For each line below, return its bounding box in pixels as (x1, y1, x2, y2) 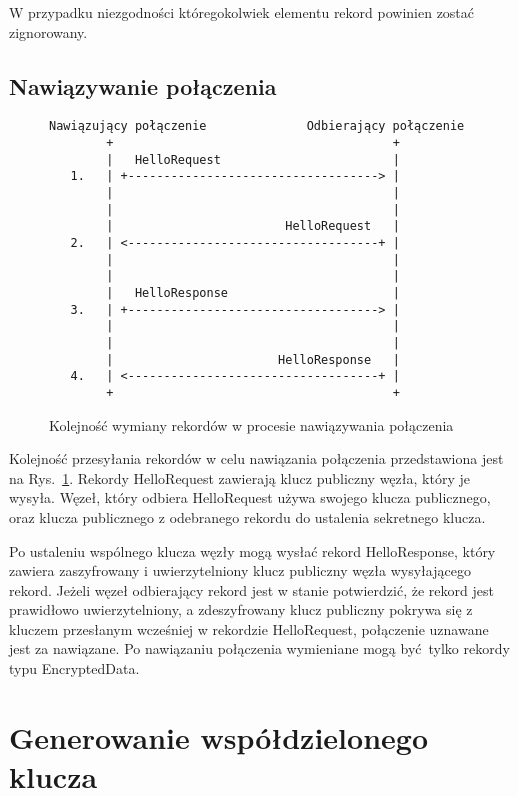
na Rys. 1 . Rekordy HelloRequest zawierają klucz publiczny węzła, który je (9, 467, 470, 488)
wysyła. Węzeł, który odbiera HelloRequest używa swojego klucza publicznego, (9, 487, 491, 508)
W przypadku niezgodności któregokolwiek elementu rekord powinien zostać (9, 2, 475, 22)
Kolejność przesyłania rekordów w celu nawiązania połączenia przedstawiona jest (9, 448, 504, 469)
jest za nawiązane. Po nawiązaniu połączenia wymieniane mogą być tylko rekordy (9, 638, 510, 659)
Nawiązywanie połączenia (9, 70, 277, 101)
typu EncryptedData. (9, 658, 140, 679)
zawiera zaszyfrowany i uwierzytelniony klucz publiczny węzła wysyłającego (9, 560, 471, 581)
